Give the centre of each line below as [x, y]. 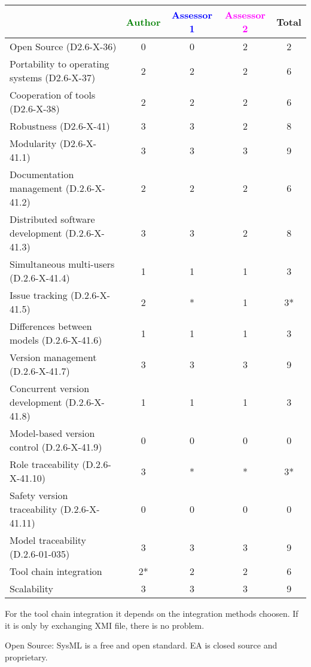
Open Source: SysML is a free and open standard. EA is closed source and [141, 645]
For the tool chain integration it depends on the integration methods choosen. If [152, 613]
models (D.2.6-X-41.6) [56, 340]
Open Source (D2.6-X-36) [63, 46]
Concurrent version [50, 388]
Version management [53, 357]
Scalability [31, 588]
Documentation [42, 174]
